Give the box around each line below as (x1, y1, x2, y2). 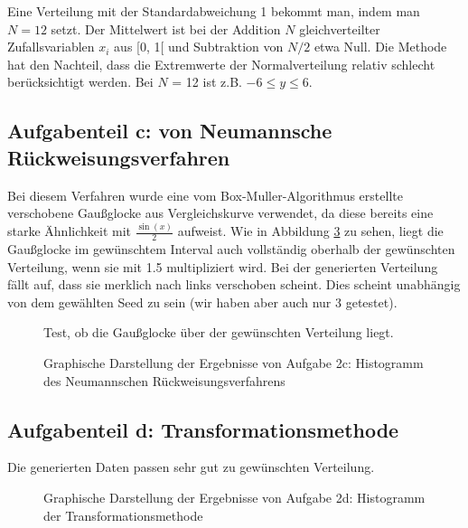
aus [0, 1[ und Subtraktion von (114, 37, 284, 56)
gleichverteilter (299, 19, 380, 38)
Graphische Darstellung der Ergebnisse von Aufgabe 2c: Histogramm (43, 353, 424, 372)
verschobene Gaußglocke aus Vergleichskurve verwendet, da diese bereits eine (7, 203, 434, 222)
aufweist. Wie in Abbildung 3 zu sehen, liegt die (177, 222, 444, 240)
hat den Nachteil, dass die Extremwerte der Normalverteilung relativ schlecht (7, 54, 435, 73)
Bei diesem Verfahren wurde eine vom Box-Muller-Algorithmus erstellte (7, 185, 403, 204)
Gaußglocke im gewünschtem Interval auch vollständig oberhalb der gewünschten (7, 239, 455, 258)
